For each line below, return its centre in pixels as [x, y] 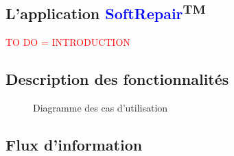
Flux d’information [74, 144]
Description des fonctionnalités [117, 79]
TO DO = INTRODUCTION [68, 42]
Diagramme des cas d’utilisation [101, 107]
